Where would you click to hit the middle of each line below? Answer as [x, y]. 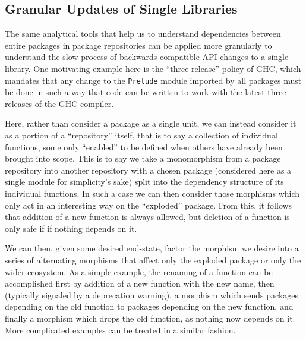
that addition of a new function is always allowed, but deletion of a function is [147, 217]
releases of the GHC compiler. [59, 103]
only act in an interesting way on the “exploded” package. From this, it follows [149, 205]
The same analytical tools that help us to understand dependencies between [143, 34]
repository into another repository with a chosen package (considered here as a [148, 170]
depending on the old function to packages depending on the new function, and [149, 306]
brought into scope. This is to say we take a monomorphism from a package [143, 158]
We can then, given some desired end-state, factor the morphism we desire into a [152, 248]
